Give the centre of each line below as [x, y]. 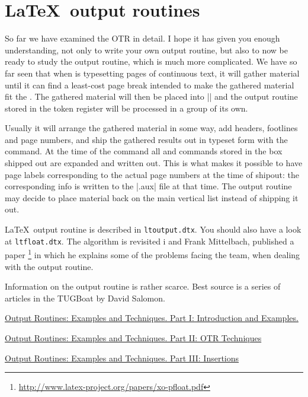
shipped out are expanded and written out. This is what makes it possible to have [154, 163]
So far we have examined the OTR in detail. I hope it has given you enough [142, 38]
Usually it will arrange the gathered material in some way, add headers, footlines [151, 128]
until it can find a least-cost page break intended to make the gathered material [150, 85]
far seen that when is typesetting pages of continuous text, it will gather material [152, 73]
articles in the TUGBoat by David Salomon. [85, 298]
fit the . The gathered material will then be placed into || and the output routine [151, 96]
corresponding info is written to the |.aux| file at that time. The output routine [148, 186]
